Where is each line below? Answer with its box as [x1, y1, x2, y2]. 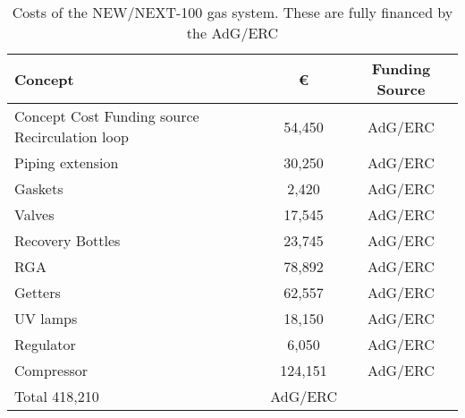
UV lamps [14, 308, 78, 328]
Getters [14, 282, 61, 303]
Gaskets [14, 178, 63, 199]
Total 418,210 [14, 386, 99, 406]
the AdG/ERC [186, 22, 279, 43]
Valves [14, 204, 55, 225]
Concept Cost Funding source [14, 106, 199, 126]
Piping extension [14, 152, 119, 173]
